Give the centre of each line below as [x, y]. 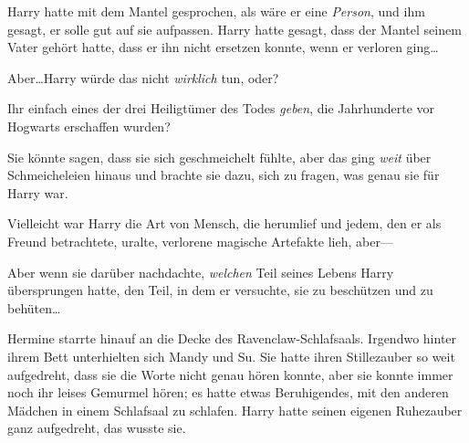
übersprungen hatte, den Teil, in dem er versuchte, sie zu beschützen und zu [220, 290]
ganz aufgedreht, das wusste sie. [97, 428]
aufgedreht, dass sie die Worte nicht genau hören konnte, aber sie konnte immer [230, 374]
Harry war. [38, 192]
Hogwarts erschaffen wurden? [89, 126]
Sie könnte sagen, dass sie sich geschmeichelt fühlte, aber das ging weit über [219, 157]
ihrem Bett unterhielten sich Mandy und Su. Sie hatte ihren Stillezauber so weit [231, 356]
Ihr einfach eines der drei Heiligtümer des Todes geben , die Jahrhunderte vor [221, 108]
